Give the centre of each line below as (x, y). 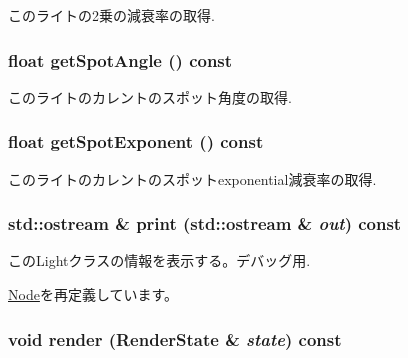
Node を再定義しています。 (93, 294)
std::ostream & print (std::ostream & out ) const (205, 223)
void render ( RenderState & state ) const (175, 338)
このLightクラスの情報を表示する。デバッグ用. (159, 260)
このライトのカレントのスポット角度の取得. (150, 96)
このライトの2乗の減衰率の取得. (111, 15)
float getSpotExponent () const (136, 141)
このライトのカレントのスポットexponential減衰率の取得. (192, 178)
